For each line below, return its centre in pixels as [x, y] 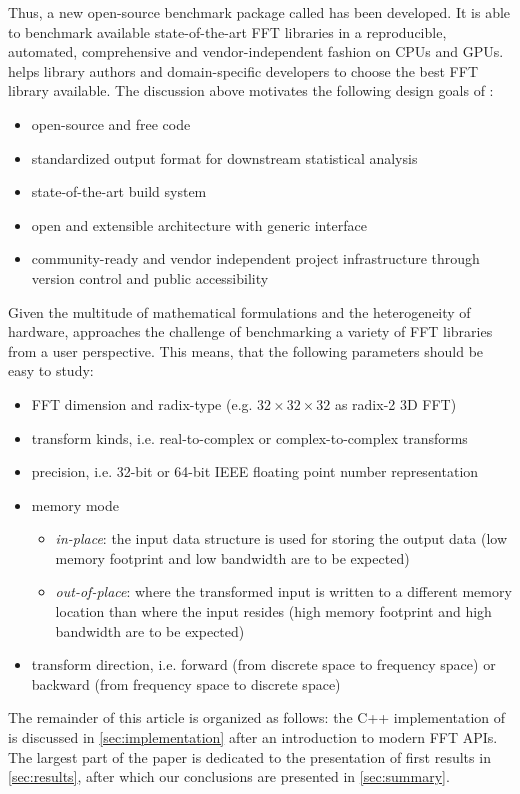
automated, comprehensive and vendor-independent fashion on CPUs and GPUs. [256, 51]
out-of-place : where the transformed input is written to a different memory [283, 591]
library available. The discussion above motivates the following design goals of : [251, 90]
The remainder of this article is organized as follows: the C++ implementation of [257, 717]
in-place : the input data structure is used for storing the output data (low [281, 538]
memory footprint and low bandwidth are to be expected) [232, 557]
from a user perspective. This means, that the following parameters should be [246, 350]
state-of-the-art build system [119, 191]
